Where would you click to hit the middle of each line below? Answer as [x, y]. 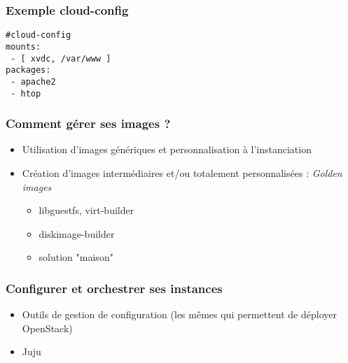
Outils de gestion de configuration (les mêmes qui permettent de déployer [179, 314]
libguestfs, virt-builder [86, 210]
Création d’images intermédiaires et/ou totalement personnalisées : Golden [182, 172]
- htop [26, 93]
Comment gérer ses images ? [88, 123]
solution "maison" [76, 257]
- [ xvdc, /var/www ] [61, 58]
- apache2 [33, 81]
